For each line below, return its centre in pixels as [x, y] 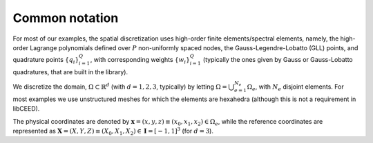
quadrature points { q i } [46, 60]
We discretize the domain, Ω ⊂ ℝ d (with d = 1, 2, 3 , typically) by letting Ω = [120, 86]
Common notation [66, 18]
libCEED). [26, 109]
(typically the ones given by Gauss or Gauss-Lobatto [278, 60]
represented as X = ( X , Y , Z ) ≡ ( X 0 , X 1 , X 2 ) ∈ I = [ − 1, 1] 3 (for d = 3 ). [113, 131]
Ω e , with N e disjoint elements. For [296, 87]
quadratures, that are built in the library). [70, 71]
